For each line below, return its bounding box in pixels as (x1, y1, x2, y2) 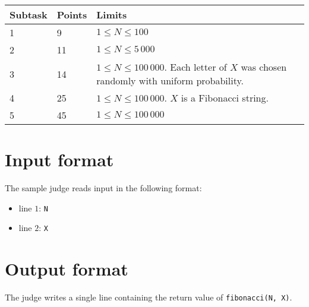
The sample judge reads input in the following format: (5, 182, 202, 194)
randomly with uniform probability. (96, 74, 244, 87)
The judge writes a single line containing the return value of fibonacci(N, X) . (5, 291, 292, 303)
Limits (96, 8, 127, 21)
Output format (5, 257, 128, 281)
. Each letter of (164, 60, 227, 74)
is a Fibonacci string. (181, 91, 269, 105)
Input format (5, 147, 114, 172)
